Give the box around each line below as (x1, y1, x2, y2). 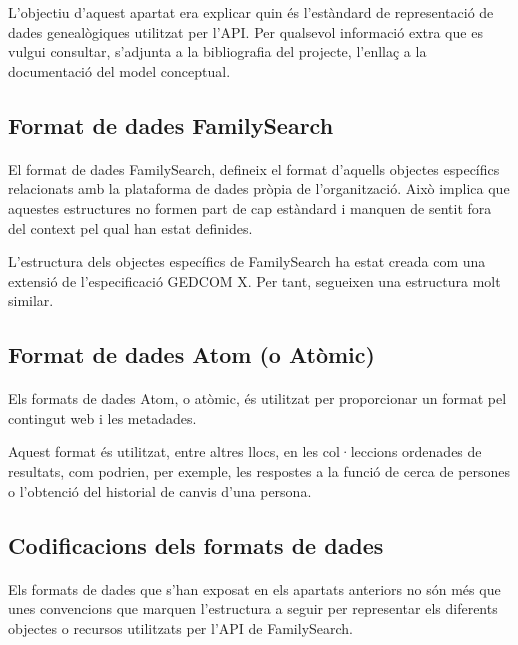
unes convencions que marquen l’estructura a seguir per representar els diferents (8, 598, 498, 619)
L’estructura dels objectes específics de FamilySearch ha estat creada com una (8, 251, 486, 272)
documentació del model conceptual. (8, 60, 231, 81)
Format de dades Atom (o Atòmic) (8, 339, 375, 370)
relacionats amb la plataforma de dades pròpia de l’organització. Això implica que (8, 178, 510, 199)
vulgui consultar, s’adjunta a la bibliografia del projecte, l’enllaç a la (8, 41, 427, 62)
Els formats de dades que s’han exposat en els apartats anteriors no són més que (8, 578, 501, 599)
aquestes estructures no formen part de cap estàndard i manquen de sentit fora (8, 197, 492, 218)
